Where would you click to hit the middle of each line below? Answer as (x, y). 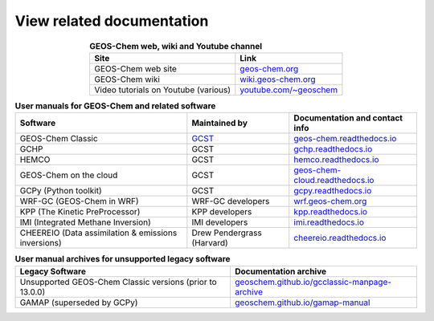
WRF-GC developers (231, 201)
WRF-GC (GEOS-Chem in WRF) (80, 201)
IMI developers (220, 222)
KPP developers (222, 212)
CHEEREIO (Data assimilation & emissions (98, 233)
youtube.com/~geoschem (289, 90)
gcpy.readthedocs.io (333, 191)
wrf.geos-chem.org (330, 201)
